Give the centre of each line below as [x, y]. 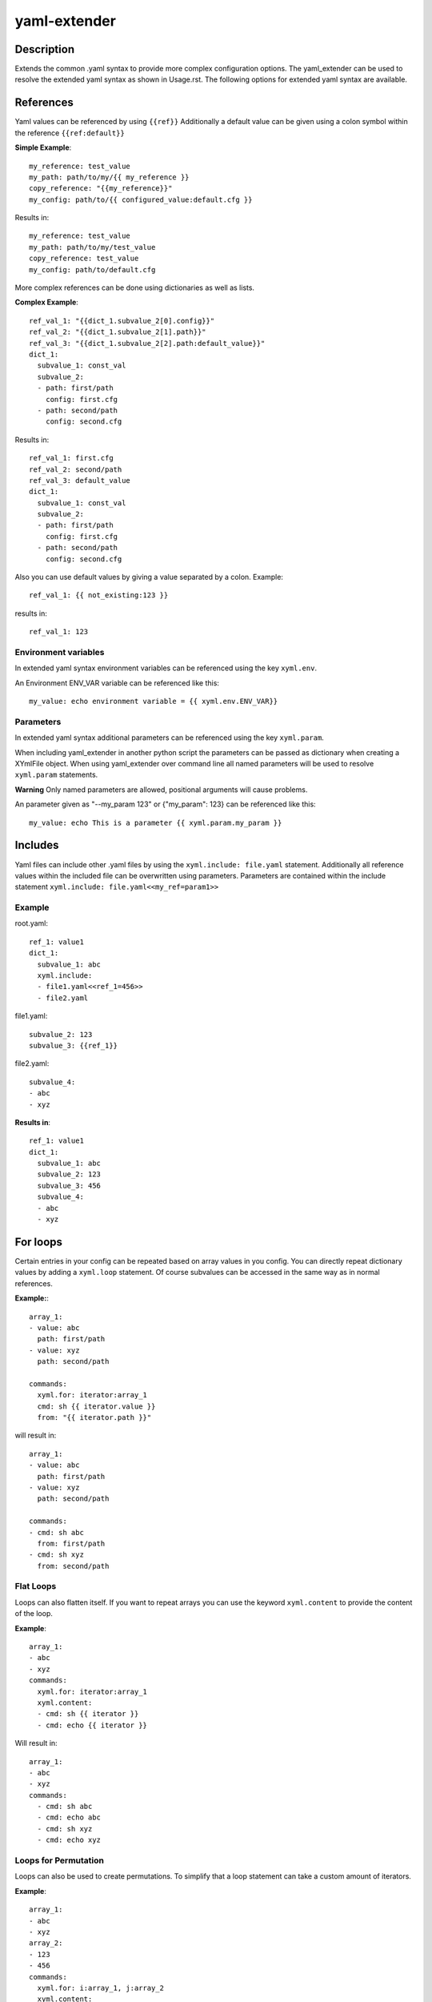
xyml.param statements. [56, 775]
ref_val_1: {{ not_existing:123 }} [99, 595]
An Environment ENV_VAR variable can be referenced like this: [117, 683]
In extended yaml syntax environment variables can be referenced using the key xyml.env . [166, 668]
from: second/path [73, 1566]
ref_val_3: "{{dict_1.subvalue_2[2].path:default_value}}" [147, 343]
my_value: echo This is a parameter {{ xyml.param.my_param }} [156, 822]
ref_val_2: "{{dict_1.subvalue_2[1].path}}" [118, 332]
